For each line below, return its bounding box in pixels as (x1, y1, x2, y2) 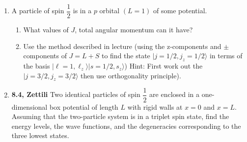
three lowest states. (11, 130, 69, 141)
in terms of (209, 50, 243, 61)
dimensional (11, 101, 48, 112)
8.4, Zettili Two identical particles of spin (11, 89, 140, 99)
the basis (23, 61, 50, 71)
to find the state (101, 50, 150, 61)
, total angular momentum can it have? (75, 24, 193, 35)
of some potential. (153, 5, 207, 16)
